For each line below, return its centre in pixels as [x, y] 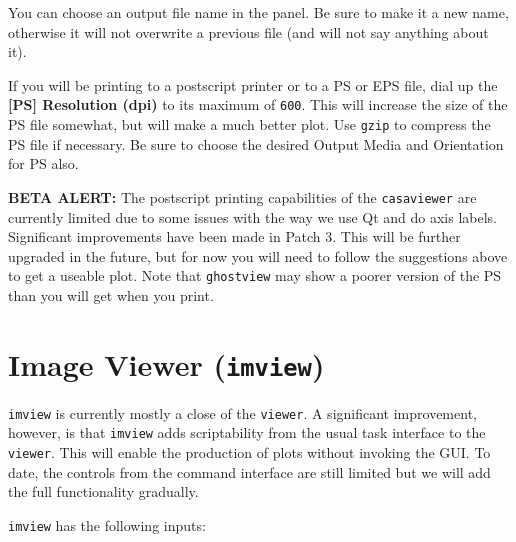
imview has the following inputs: [107, 524]
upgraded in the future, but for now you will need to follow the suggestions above [258, 255]
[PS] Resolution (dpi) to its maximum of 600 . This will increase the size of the [258, 104]
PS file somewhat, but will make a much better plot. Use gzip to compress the [249, 124]
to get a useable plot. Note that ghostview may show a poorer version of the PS [255, 275]
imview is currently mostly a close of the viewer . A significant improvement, [242, 412]
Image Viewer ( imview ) [166, 363]
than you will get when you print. [111, 294]
